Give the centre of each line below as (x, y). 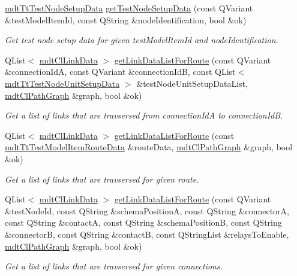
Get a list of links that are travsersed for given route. (102, 179)
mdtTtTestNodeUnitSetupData (62, 83)
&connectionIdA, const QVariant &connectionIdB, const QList (120, 72)
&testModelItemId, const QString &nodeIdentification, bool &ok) (126, 19)
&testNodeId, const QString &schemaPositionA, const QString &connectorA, (147, 210)
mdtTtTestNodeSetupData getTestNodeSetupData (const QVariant (129, 8)
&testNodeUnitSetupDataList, (192, 83)
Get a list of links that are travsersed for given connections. (114, 266)
